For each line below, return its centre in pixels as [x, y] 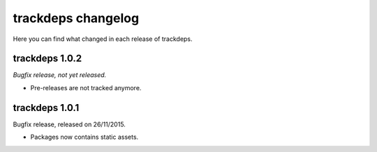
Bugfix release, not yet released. [60, 75]
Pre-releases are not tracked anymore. [86, 87]
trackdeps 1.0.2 [47, 59]
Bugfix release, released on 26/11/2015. [69, 124]
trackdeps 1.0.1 [46, 108]
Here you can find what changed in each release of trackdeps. [103, 39]
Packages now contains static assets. [84, 137]
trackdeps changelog [76, 18]
